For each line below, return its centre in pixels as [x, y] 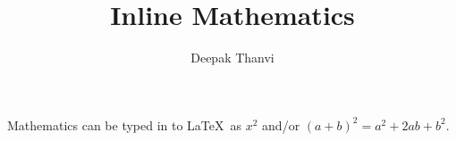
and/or [281, 124]
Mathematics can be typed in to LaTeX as [125, 124]
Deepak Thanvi [232, 58]
